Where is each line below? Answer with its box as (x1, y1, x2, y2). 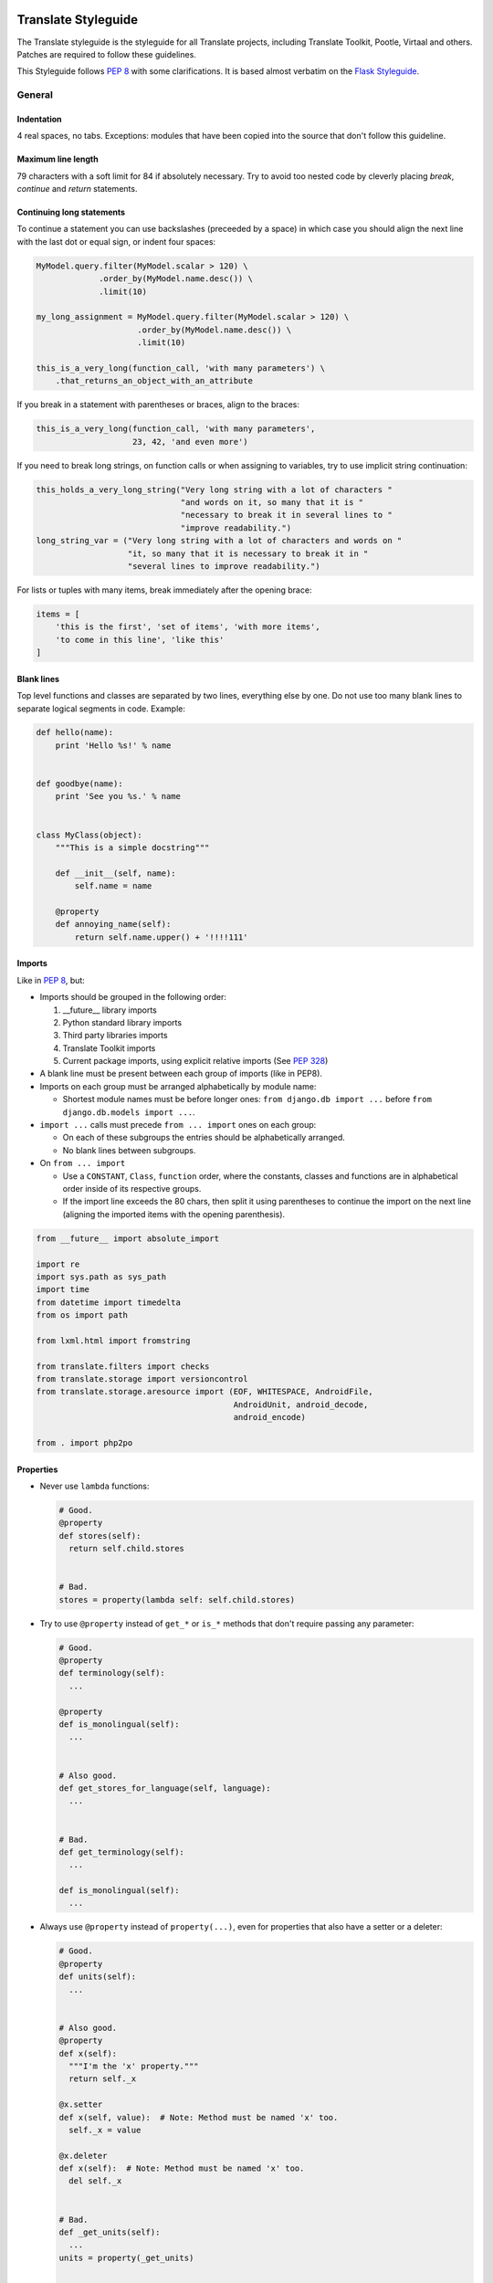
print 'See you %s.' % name (55, 791, 182, 802)
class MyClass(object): (36, 829, 143, 840)
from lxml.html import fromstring (36, 1335, 191, 1346)
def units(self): (58, 1972, 137, 1982)
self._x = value (68, 2124, 142, 2135)
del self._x (68, 2176, 122, 2186)
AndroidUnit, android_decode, (233, 1399, 369, 1410)
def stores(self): (58, 1531, 142, 1541)
